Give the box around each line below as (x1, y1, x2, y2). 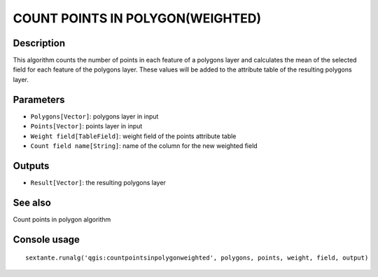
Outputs (13, 160, 50, 172)
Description (13, 37, 66, 49)
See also (13, 196, 52, 208)
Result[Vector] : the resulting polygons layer (30, 178, 166, 187)
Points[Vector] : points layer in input (30, 122, 143, 130)
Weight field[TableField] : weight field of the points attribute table (30, 132, 237, 140)
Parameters (13, 93, 65, 105)
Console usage (13, 234, 80, 245)
